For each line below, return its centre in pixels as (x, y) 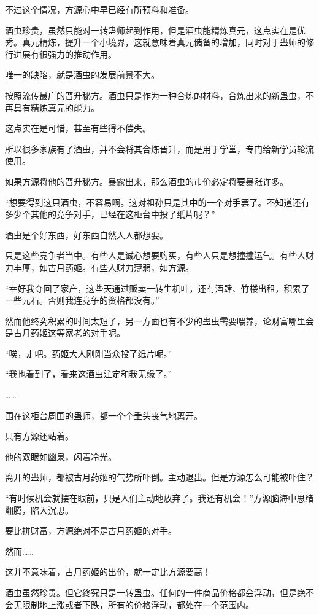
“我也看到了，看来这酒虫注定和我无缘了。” (89, 374)
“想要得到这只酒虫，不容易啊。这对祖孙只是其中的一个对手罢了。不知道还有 (157, 202)
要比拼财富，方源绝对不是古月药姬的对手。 (91, 531)
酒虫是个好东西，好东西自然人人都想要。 (86, 234)
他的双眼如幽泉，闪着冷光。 (61, 456)
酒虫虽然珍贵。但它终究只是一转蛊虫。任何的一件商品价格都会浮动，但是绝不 (159, 592)
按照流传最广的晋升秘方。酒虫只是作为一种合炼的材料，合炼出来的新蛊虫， (155, 95)
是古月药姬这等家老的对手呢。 (65, 333)
